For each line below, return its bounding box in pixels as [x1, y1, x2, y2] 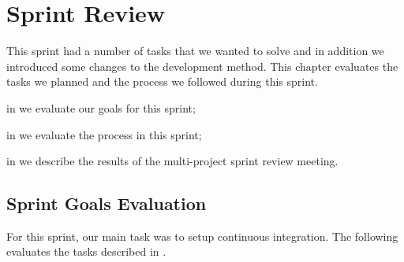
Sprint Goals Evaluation [6, 191, 207, 216]
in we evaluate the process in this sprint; [6, 126, 202, 142]
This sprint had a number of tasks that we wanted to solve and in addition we [6, 42, 384, 59]
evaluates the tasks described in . [6, 243, 166, 260]
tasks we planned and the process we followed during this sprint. [6, 73, 318, 90]
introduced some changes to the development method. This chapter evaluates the [6, 57, 398, 74]
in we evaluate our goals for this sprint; [6, 99, 196, 116]
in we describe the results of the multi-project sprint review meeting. [6, 153, 339, 169]
